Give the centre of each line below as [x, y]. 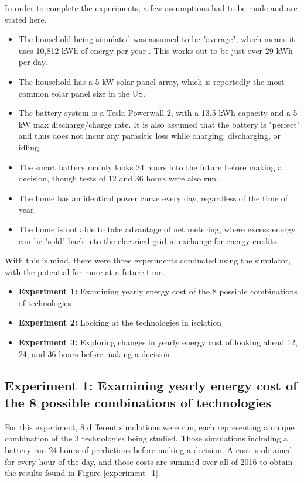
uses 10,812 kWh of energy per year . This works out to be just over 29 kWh [156, 50]
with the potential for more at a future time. [85, 271]
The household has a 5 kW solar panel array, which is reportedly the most [151, 81]
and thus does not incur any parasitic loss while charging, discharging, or [149, 136]
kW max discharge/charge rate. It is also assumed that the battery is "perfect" [159, 124]
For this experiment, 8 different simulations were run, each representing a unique [150, 427]
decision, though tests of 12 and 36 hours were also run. [118, 178]
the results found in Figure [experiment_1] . [83, 473]
